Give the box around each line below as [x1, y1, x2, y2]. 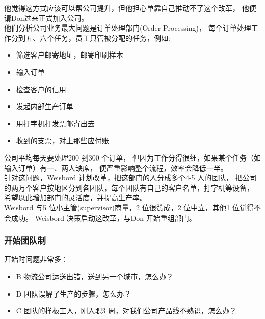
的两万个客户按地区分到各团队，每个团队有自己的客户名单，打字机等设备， [4, 182, 254, 193]
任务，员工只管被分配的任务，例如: [54, 32, 170, 43]
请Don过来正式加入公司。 [4, 12, 89, 23]
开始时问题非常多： [4, 254, 68, 264]
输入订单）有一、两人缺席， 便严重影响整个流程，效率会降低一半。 [4, 162, 228, 173]
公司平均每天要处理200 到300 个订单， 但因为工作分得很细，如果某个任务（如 [4, 152, 261, 163]
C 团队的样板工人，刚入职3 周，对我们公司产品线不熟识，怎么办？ [16, 305, 237, 316]
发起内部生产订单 [16, 101, 73, 112]
